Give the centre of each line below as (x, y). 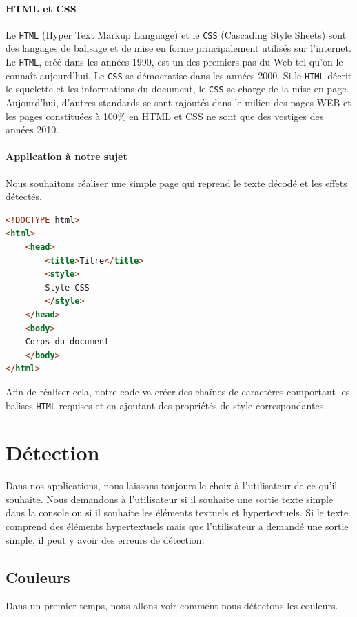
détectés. (24, 196)
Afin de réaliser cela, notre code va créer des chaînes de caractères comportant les (178, 391)
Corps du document (67, 342)
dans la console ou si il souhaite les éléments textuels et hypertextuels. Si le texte (177, 512)
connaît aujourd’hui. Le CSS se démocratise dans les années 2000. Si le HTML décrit (179, 75)
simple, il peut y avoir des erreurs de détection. (105, 539)
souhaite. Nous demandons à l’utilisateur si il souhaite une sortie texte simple (170, 499)
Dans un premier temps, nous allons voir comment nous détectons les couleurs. (172, 606)
